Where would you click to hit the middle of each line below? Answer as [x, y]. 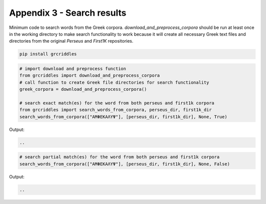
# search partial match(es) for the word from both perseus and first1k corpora [119, 157]
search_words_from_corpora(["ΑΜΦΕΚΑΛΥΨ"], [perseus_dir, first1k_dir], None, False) [125, 164]
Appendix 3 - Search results [68, 13]
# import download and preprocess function [73, 68]
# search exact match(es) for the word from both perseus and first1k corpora [117, 103]
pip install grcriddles [48, 54]
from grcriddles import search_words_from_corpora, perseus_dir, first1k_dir [116, 110]
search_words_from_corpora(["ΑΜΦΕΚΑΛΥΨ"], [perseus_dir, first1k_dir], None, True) [123, 117]
